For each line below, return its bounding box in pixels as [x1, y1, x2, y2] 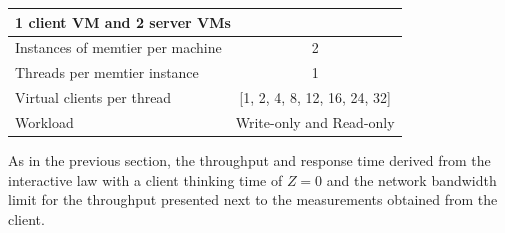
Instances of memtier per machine [15, 37, 222, 58]
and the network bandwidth [326, 169, 497, 190]
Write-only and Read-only [235, 111, 395, 132]
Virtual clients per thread [15, 87, 172, 108]
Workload [15, 111, 74, 132]
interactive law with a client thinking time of [8, 169, 283, 190]
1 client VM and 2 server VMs [15, 11, 231, 32]
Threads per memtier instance [15, 62, 199, 83]
